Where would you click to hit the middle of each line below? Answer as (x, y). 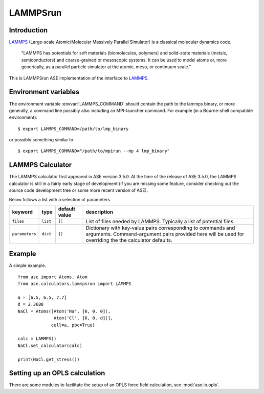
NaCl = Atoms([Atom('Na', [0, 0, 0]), (64, 311)
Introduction (28, 30)
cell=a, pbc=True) (73, 325)
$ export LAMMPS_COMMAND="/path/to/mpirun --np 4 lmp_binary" (94, 151)
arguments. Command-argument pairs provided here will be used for (165, 234)
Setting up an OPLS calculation (57, 373)
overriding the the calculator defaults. (129, 240)
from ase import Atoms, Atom (53, 277)
